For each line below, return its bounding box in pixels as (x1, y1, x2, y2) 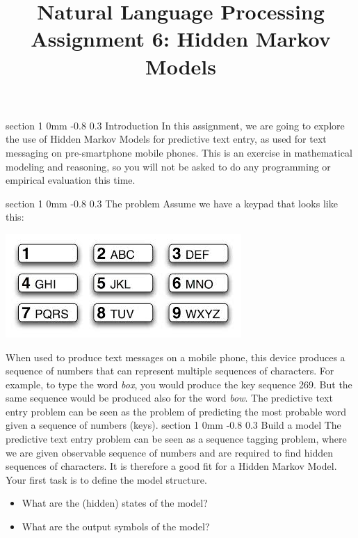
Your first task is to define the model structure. (6, 472, 207, 486)
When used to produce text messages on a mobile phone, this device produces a (6, 349, 345, 364)
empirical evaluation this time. (6, 173, 136, 187)
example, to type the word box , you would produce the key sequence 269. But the (6, 377, 352, 391)
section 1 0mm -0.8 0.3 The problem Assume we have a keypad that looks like (6, 196, 338, 210)
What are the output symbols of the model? (22, 519, 210, 534)
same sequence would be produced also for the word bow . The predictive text (6, 390, 333, 405)
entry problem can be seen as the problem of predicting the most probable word (6, 404, 347, 418)
